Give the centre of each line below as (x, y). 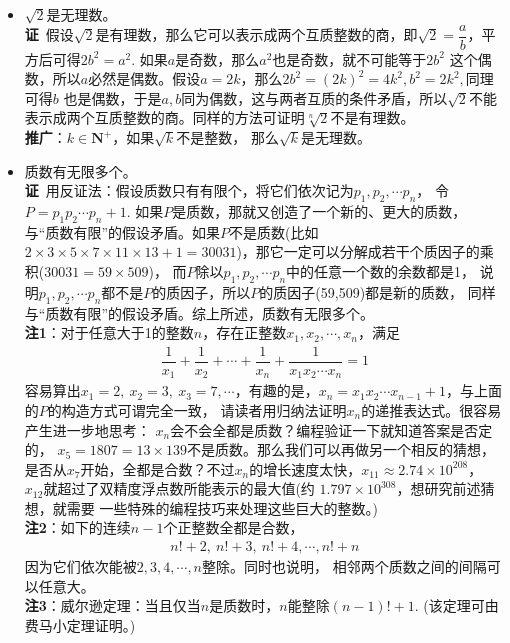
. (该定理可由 (456, 605)
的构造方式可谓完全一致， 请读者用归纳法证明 (197, 409)
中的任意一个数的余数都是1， (381, 271)
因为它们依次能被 (80, 566)
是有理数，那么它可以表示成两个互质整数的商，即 (256, 34)
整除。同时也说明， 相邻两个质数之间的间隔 (344, 566)
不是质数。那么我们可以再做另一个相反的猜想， (341, 449)
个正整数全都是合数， (233, 527)
